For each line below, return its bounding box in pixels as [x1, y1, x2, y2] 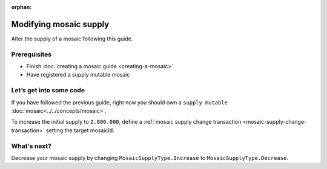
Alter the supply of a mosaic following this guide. [11, 35, 133, 42]
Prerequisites [11, 50, 51, 59]
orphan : [11, 4, 32, 10]
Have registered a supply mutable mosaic [26, 71, 130, 78]
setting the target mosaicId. [45, 127, 114, 134]
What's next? [11, 142, 51, 150]
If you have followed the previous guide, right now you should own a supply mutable [11, 98, 228, 106]
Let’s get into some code [11, 86, 85, 95]
